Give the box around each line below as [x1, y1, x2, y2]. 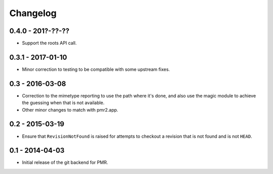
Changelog [9, 8, 57, 19]
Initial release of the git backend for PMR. [22, 159, 108, 165]
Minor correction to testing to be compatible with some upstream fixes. [22, 66, 170, 72]
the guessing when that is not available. [22, 100, 105, 106]
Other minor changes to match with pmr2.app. [22, 107, 118, 113]
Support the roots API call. [22, 40, 77, 46]
